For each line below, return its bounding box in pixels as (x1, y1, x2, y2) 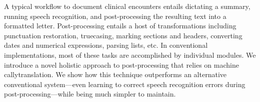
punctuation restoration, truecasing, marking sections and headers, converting (4, 30, 242, 40)
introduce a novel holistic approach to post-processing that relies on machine (4, 59, 239, 70)
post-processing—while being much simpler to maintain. (4, 89, 176, 99)
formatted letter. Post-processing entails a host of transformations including (4, 20, 236, 31)
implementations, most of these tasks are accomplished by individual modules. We (4, 49, 256, 60)
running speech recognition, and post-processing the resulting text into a (4, 10, 226, 21)
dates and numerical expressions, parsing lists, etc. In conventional (4, 40, 208, 50)
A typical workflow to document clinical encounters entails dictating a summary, (4, 1, 250, 11)
